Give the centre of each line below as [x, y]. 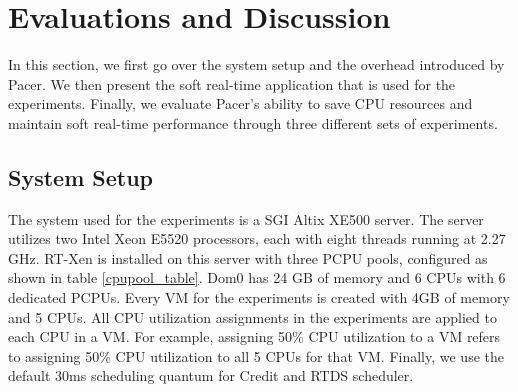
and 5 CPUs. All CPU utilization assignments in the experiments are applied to [252, 316]
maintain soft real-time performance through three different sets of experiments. [253, 122]
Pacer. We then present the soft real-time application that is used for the [232, 83]
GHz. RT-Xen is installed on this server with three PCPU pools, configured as [248, 257]
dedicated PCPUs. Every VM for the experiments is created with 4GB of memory [259, 297]
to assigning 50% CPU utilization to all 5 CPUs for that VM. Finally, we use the [256, 355]
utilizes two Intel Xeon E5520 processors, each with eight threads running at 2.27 [257, 238]
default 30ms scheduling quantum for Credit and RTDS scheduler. [211, 375]
